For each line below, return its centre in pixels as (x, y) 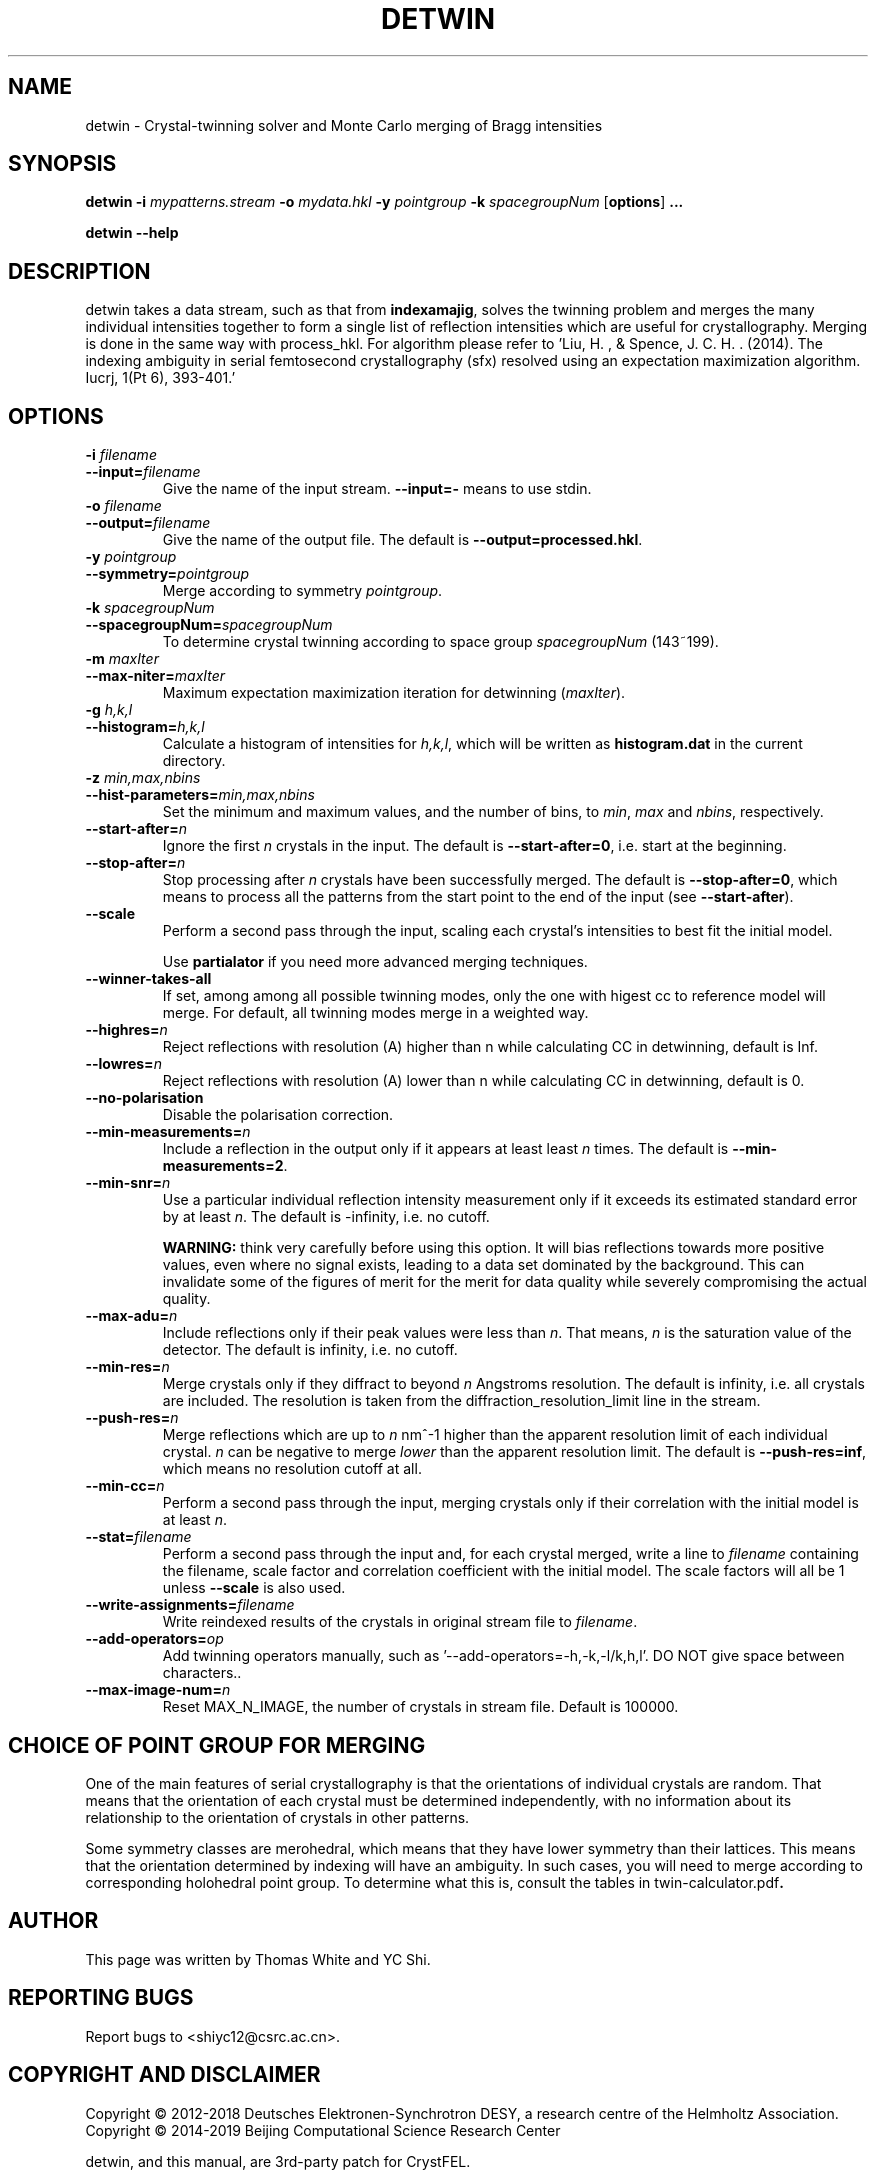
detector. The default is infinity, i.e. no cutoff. (310, 1350)
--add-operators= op (154, 1639)
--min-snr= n (128, 1183)
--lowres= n (123, 1064)
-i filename (121, 455)
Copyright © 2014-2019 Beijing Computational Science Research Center (323, 2130)
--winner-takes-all (148, 979)
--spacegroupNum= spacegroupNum (209, 625)
